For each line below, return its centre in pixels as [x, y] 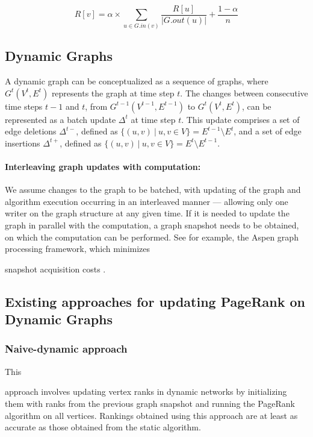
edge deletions [31, 131]
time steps [24, 106]
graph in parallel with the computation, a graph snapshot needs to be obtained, [152, 225]
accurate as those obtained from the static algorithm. [103, 427]
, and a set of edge [268, 131]
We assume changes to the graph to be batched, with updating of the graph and [153, 190]
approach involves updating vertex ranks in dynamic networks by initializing [146, 391]
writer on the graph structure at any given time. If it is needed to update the [147, 213]
